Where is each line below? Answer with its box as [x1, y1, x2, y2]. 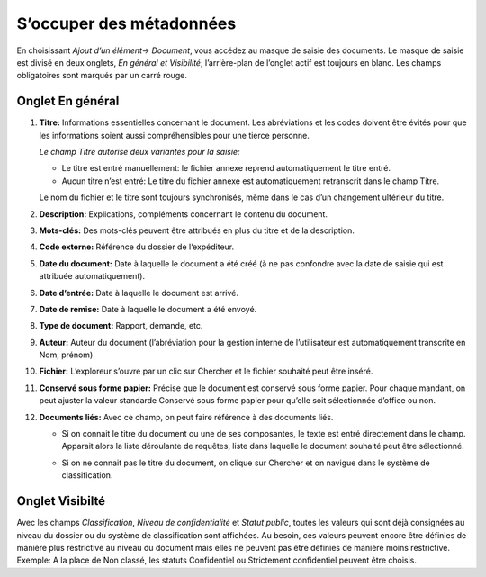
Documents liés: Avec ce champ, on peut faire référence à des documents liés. [39, 411, 334, 422]
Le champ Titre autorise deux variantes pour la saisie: [39, 147, 240, 158]
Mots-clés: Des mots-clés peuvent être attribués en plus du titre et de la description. [39, 225, 355, 236]
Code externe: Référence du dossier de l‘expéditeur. [39, 241, 235, 252]
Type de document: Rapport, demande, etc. [39, 320, 203, 331]
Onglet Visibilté [16, 493, 106, 509]
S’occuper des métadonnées [16, 14, 237, 33]
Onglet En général [16, 94, 120, 109]
